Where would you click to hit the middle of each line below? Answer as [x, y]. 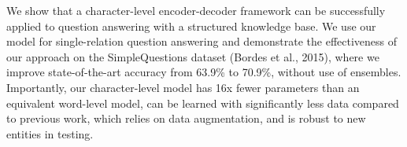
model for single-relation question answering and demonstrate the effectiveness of [202, 41]
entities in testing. [50, 133]
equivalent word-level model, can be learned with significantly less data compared [203, 103]
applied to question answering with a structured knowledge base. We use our [191, 26]
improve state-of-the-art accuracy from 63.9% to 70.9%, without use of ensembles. [204, 72]
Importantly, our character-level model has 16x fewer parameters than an [183, 87]
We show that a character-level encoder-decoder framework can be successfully [196, 10]
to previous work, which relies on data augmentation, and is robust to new [186, 118]
